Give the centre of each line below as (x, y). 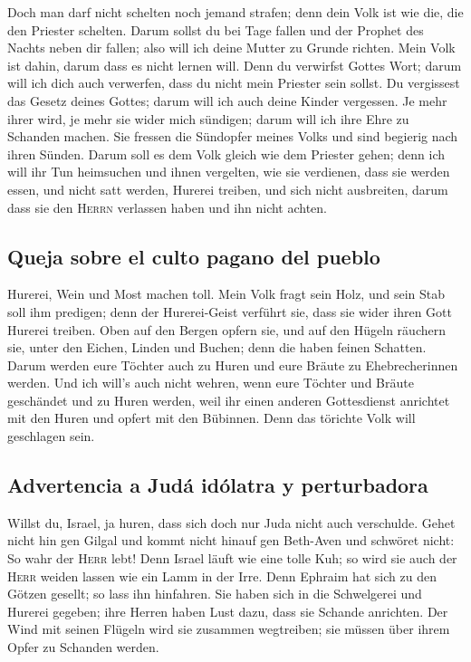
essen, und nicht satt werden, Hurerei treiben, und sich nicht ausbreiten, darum (228, 189)
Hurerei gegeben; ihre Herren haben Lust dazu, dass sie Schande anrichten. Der (228, 611)
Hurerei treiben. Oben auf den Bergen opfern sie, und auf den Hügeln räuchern (226, 329)
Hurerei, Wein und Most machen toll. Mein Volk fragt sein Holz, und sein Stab (226, 294)
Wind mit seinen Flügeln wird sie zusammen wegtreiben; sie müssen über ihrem (229, 629)
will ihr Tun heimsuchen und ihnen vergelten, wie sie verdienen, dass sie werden (229, 172)
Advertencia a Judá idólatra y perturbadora (218, 485)
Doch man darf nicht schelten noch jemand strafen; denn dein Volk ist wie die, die (235, 12)
